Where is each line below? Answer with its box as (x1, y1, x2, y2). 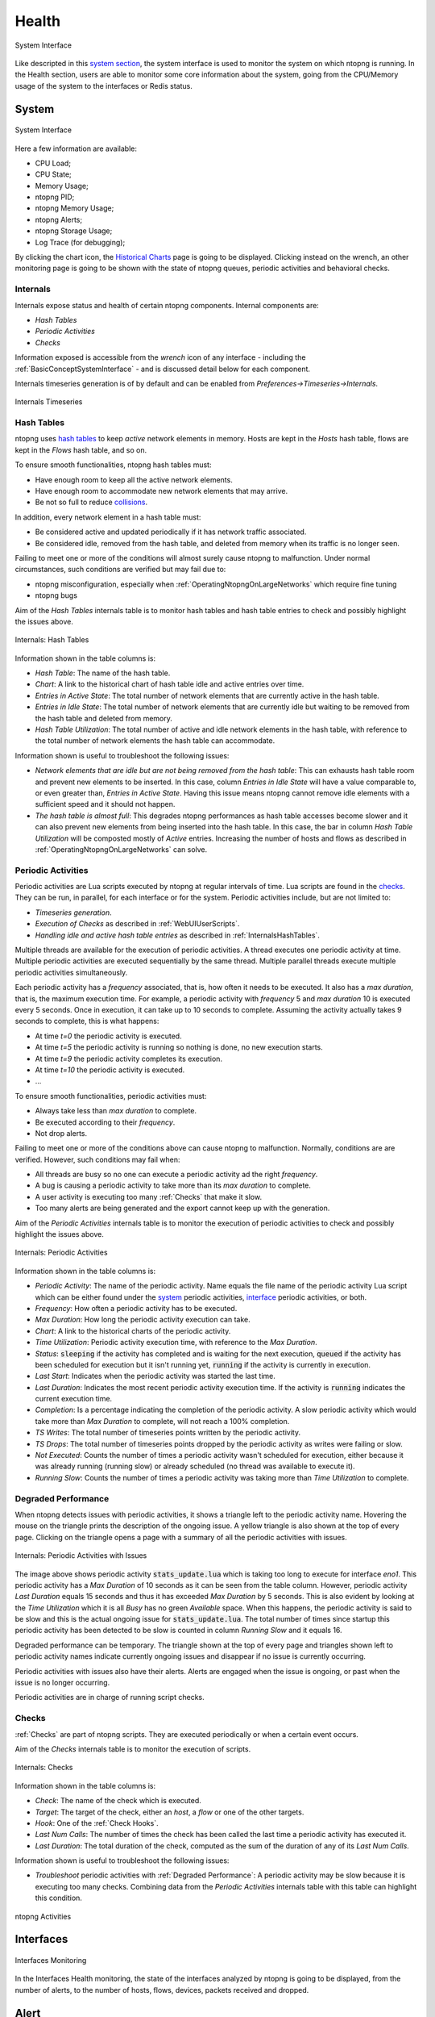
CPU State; (35, 169, 72, 179)
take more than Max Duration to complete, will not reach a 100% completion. (35, 1416, 290, 1426)
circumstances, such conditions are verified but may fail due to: (14, 565, 226, 574)
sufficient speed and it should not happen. (35, 800, 176, 809)
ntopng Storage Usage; (35, 226, 113, 236)
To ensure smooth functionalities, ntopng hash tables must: (14, 460, 212, 470)
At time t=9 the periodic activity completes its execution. (35, 1054, 223, 1063)
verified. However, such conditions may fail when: (14, 1155, 180, 1164)
